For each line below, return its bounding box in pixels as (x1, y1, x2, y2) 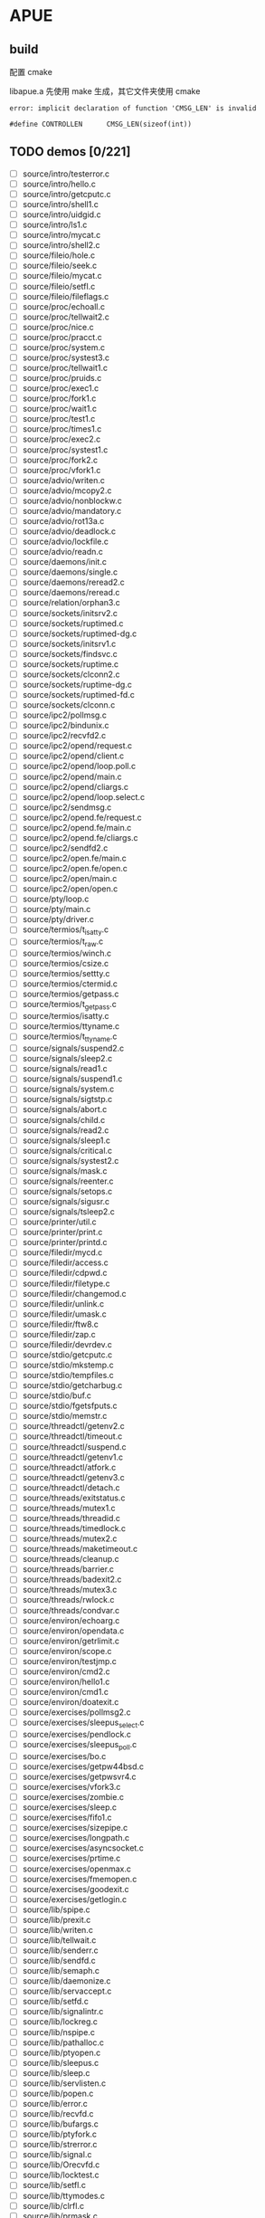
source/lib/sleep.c (22, 2067, 90, 2078)
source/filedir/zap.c (22, 1328, 97, 1339)
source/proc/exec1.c (22, 383, 99, 394)
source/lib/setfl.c (22, 2180, 86, 2191)
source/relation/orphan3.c (22, 597, 120, 608)
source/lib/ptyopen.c (22, 2047, 101, 2058)
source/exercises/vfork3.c (22, 1782, 121, 1793)
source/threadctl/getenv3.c (22, 1471, 125, 1482)
